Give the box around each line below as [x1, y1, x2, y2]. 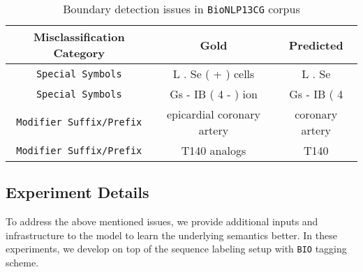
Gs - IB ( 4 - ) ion [170, 86, 258, 102]
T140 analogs [181, 142, 246, 158]
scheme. [6, 255, 39, 270]
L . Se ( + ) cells [172, 66, 255, 82]
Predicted [288, 36, 343, 53]
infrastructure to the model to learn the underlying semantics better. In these [6, 227, 337, 242]
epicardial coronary [167, 106, 260, 122]
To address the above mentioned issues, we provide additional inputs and [6, 214, 318, 229]
